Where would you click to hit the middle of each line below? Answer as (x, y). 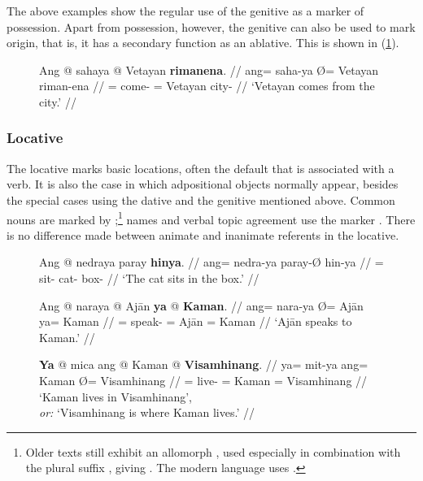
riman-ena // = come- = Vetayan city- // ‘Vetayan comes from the (207, 86)
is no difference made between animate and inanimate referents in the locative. (203, 234)
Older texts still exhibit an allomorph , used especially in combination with (213, 451)
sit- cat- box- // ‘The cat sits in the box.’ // (149, 278)
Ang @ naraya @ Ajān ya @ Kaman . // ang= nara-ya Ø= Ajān (201, 305)
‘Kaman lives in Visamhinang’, (116, 396)
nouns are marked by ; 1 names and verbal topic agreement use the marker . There (211, 218)
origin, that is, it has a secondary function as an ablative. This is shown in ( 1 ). (203, 43)
